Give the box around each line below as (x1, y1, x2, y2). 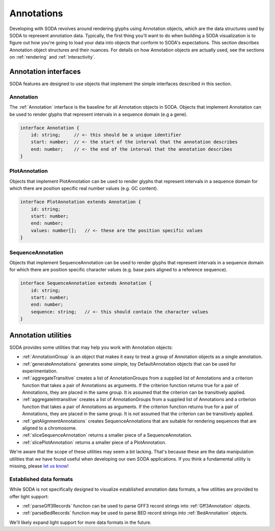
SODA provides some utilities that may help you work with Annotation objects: (9, 344, 173, 350)
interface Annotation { (20, 125, 80, 131)
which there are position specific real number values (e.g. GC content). (9, 185, 158, 191)
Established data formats (9, 475, 73, 483)
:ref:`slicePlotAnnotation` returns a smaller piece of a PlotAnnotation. (22, 439, 167, 445)
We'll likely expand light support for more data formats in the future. (9, 519, 152, 525)
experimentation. (22, 368, 58, 374)
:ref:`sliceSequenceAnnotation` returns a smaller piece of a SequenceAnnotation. (22, 432, 193, 438)
